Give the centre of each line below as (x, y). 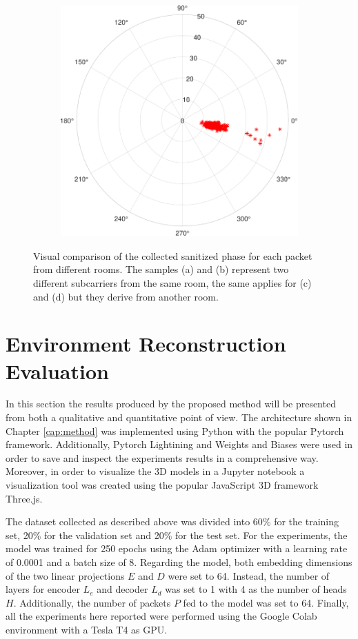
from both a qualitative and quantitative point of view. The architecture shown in (179, 417)
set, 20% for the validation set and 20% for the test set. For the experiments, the (177, 535)
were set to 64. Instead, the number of (249, 575)
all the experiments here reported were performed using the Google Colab (161, 616)
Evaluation (57, 371)
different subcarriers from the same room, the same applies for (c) (172, 282)
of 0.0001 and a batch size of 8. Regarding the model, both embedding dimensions (179, 562)
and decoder (122, 589)
